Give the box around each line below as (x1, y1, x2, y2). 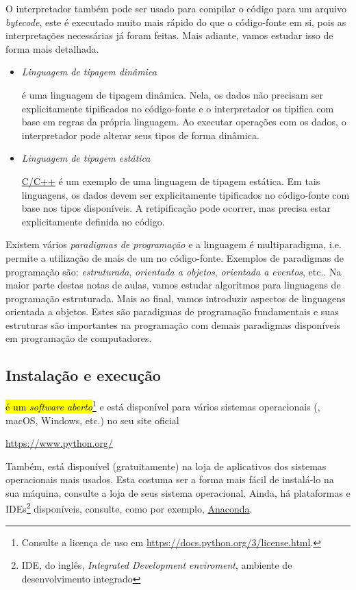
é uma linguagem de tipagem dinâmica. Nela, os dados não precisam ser (21, 87, 323, 101)
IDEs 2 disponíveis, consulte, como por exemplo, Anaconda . (5, 500, 253, 516)
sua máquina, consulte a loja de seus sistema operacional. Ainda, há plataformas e (5, 485, 351, 500)
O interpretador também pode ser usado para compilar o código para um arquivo (5, 1, 346, 15)
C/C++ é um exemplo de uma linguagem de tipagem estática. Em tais (21, 173, 320, 188)
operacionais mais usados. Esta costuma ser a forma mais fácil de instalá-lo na (5, 472, 334, 487)
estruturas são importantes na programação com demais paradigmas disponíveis (5, 317, 340, 332)
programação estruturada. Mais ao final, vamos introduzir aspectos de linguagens (5, 291, 346, 305)
